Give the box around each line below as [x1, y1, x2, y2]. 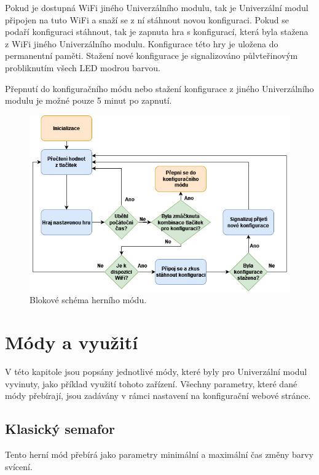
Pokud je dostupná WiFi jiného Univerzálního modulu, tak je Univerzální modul [5, 1, 309, 14]
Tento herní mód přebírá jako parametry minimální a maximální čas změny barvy [5, 448, 313, 461]
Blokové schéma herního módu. [30, 293, 147, 306]
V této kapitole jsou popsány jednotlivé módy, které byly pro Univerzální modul [5, 365, 307, 378]
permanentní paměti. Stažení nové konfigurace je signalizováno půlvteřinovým [5, 49, 298, 62]
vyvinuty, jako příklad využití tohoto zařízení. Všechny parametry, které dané [5, 377, 297, 390]
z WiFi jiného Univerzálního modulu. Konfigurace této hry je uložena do [5, 37, 278, 50]
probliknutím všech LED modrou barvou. [5, 61, 160, 74]
